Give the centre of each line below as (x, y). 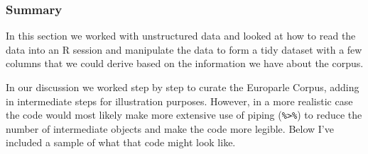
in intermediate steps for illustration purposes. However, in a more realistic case (179, 101)
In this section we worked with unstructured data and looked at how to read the (181, 36)
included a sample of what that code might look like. (121, 142)
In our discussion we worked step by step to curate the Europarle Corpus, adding (183, 87)
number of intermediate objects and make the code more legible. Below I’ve (170, 128)
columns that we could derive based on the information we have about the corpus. (185, 63)
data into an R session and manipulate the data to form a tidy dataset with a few (184, 49)
